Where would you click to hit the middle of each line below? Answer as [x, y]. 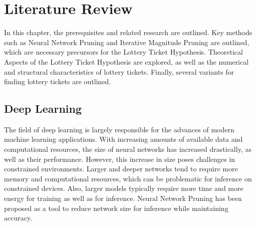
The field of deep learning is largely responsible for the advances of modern [119, 129]
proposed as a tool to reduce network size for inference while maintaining [116, 208]
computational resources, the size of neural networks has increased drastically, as [128, 149]
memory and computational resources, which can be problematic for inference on [128, 178]
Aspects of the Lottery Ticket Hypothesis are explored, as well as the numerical [126, 61]
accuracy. [18, 218]
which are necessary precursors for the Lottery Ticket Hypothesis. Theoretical [123, 52]
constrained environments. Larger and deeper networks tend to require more [121, 169]
